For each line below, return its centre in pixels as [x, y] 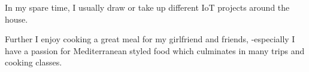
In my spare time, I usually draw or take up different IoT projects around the [147, 7]
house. [16, 19]
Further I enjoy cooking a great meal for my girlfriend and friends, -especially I [150, 39]
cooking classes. [34, 62]
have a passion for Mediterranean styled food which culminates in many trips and [155, 50]
